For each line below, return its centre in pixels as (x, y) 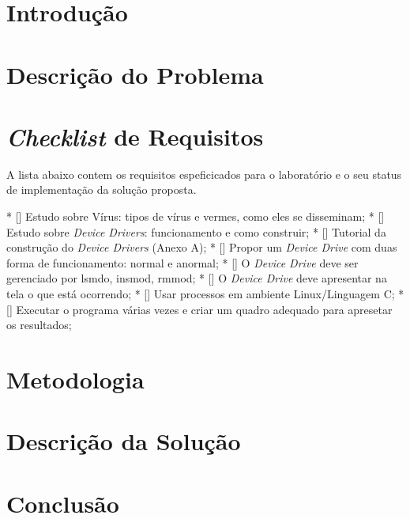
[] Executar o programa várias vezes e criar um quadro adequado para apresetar (199, 309)
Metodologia (75, 379)
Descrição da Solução (124, 441)
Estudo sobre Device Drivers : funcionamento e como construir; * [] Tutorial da (196, 231)
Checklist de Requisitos (135, 136)
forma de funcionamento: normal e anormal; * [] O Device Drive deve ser (182, 262)
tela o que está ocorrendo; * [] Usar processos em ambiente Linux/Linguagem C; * (205, 294)
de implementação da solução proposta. (102, 189)
